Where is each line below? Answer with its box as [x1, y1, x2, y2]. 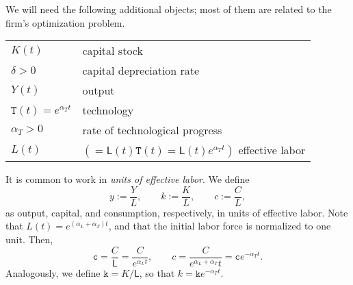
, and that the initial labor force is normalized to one [108, 219, 331, 233]
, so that [139, 265, 175, 280]
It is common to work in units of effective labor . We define [5, 172, 250, 186]
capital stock [82, 42, 143, 59]
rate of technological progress [82, 122, 222, 138]
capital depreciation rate [82, 62, 200, 79]
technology [82, 102, 134, 119]
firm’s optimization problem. [5, 15, 125, 29]
